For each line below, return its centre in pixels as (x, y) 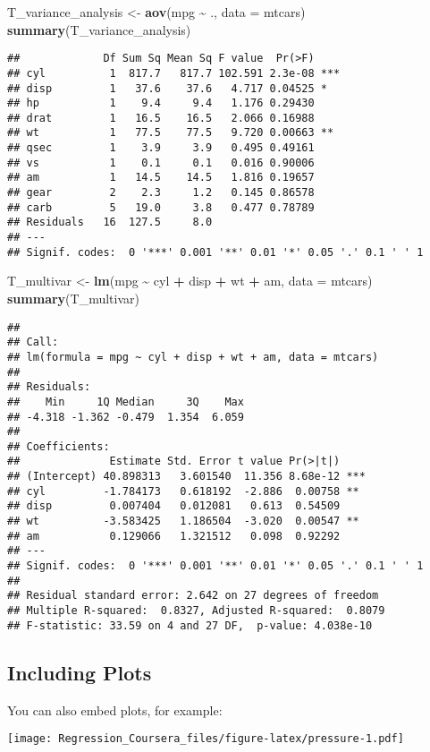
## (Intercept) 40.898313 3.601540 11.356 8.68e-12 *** (186, 477)
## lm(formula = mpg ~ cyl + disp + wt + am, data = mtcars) (193, 357)
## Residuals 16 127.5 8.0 (110, 222)
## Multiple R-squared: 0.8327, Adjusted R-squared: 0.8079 (196, 611)
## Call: (33, 342)
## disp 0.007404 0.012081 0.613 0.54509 (174, 506)
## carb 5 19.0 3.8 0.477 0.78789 (161, 207)
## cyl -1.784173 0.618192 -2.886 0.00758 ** (183, 491)
